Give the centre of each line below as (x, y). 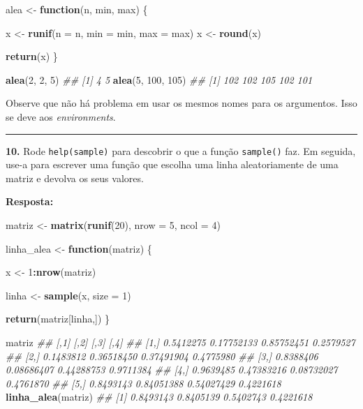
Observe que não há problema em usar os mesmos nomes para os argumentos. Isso (181, 103)
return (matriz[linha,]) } (58, 319)
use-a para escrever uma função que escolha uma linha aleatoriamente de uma (172, 164)
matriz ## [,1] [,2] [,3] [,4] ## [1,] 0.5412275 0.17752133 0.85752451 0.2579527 (180, 342)
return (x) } (32, 56)
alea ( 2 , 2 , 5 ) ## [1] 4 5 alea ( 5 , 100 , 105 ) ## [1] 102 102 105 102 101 (159, 79)
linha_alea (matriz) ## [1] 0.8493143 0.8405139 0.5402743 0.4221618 (159, 397)
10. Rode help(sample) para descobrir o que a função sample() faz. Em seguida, (181, 150)
